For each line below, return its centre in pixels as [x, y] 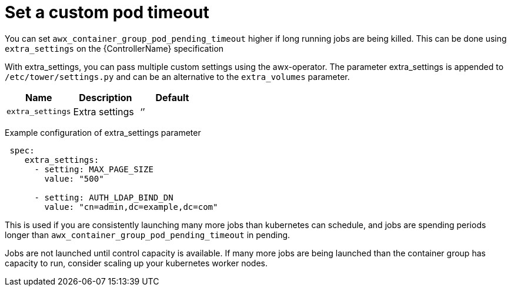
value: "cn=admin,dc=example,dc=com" [131, 207]
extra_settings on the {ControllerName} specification [114, 48]
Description [106, 97]
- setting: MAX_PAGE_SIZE [94, 169]
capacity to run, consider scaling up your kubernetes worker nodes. [136, 263]
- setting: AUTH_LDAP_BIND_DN [104, 197]
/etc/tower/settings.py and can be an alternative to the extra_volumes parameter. [177, 76]
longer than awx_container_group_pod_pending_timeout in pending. [148, 235]
